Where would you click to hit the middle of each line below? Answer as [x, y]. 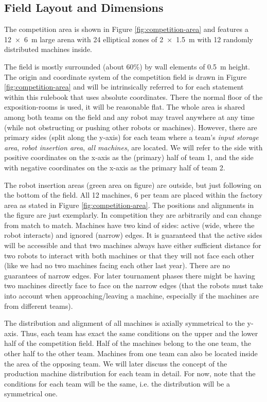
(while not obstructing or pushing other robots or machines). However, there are [131, 127]
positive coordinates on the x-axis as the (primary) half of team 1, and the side [129, 157]
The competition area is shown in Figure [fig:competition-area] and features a [126, 29]
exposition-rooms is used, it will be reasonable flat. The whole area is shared [125, 107]
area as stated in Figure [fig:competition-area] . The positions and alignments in [129, 205]
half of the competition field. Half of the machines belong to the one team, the [128, 343]
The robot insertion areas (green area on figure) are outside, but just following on [133, 185]
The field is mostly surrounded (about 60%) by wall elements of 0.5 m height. [127, 66]
